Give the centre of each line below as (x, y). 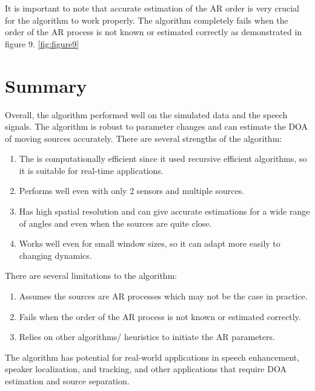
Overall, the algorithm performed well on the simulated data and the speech (146, 114)
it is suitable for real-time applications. (91, 170)
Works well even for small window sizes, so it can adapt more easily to (150, 243)
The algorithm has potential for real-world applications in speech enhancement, (152, 357)
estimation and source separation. (67, 381)
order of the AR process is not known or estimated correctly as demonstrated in (154, 32)
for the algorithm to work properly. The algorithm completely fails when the (147, 20)
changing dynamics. (55, 255)
